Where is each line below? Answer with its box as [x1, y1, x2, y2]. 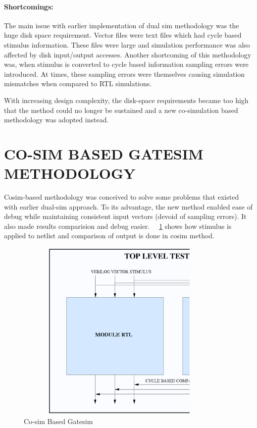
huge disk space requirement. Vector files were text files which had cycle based [4, 30, 242, 40]
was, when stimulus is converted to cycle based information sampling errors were [4, 59, 249, 69]
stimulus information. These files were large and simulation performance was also [4, 39, 250, 50]
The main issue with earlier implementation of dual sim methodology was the [4, 20, 239, 30]
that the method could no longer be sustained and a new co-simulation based [4, 105, 238, 115]
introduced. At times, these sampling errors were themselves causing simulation [4, 68, 245, 79]
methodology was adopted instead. [4, 114, 109, 125]
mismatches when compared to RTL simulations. [4, 78, 152, 89]
